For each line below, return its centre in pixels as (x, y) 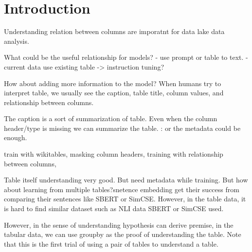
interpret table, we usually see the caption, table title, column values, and (114, 93)
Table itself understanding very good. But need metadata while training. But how (126, 180)
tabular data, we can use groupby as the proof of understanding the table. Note (123, 234)
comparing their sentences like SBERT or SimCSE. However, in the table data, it (125, 199)
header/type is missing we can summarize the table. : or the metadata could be (122, 128)
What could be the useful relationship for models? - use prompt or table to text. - (126, 57)
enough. (16, 137)
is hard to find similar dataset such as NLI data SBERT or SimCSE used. (114, 208)
